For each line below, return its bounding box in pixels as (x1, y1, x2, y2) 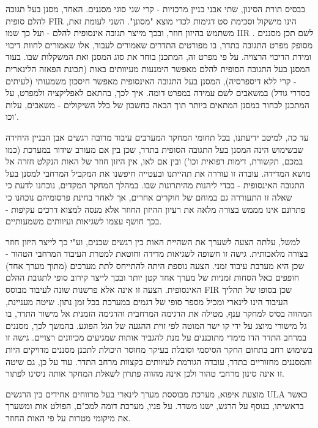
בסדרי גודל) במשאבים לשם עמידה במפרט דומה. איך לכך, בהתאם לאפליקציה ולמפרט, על (6, 86, 310, 99)
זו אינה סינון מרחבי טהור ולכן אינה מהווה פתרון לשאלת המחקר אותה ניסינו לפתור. (6, 367, 284, 380)
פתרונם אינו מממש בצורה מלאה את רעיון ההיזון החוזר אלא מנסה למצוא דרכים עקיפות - (6, 202, 306, 215)
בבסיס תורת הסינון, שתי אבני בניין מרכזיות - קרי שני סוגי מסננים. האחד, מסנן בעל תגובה (6, 2, 306, 15)
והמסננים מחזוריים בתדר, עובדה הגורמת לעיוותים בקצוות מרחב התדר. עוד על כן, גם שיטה (6, 355, 312, 367)
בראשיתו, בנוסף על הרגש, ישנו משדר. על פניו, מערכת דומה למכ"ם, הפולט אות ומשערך (6, 399, 304, 412)
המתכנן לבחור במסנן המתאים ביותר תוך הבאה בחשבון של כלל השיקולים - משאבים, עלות (6, 98, 309, 111)
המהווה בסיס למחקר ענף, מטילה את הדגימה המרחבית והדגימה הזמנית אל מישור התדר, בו (6, 307, 312, 320)
